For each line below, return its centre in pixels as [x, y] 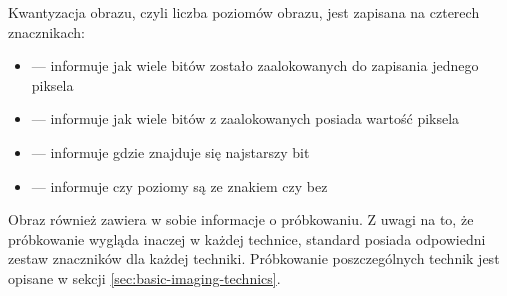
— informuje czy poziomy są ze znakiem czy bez [179, 185]
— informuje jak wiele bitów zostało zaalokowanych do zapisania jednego [255, 65]
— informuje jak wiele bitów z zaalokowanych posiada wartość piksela [245, 118]
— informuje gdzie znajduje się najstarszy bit [170, 151]
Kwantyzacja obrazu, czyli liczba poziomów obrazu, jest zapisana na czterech [244, 12]
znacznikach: [46, 31]
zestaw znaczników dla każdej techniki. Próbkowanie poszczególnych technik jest [254, 258]
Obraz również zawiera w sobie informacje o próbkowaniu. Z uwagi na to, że [241, 219]
